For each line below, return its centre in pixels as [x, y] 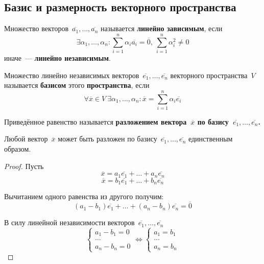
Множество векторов [37, 28]
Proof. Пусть [24, 166]
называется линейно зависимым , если [162, 28]
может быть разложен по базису [107, 139]
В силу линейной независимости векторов [69, 222]
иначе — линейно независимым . [57, 57]
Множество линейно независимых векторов [72, 75]
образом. [18, 149]
